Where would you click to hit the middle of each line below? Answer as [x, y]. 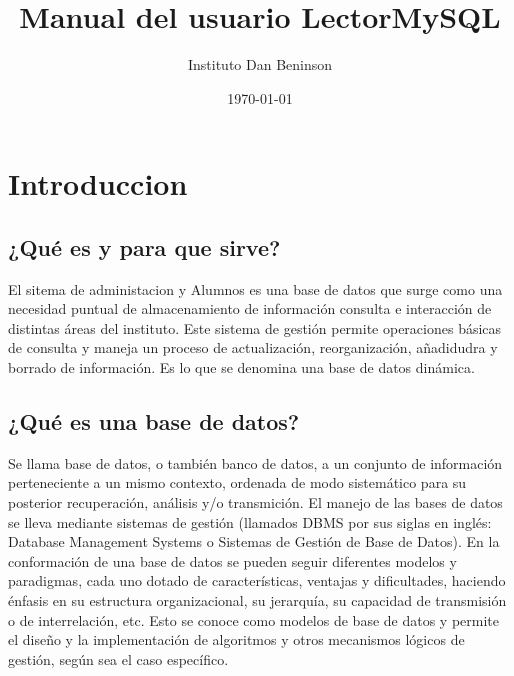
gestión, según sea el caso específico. [118, 658]
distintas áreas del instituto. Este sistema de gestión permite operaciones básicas [255, 327]
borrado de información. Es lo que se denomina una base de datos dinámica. [241, 367]
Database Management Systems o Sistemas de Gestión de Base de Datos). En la [254, 541]
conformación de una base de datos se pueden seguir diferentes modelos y [232, 560]
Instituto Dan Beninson [260, 64]
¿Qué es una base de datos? [154, 421]
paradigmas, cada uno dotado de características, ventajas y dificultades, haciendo [257, 580]
